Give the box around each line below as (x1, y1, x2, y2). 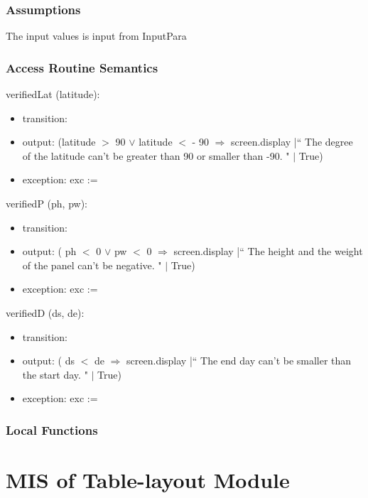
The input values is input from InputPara (6, 28, 187, 43)
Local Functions (6, 421, 98, 438)
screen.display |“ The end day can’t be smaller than (126, 353, 352, 368)
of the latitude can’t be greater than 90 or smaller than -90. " (22, 148, 290, 163)
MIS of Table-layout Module (6, 465, 290, 494)
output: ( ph (22, 244, 77, 259)
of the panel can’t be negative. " (22, 257, 162, 272)
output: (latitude (22, 134, 96, 149)
